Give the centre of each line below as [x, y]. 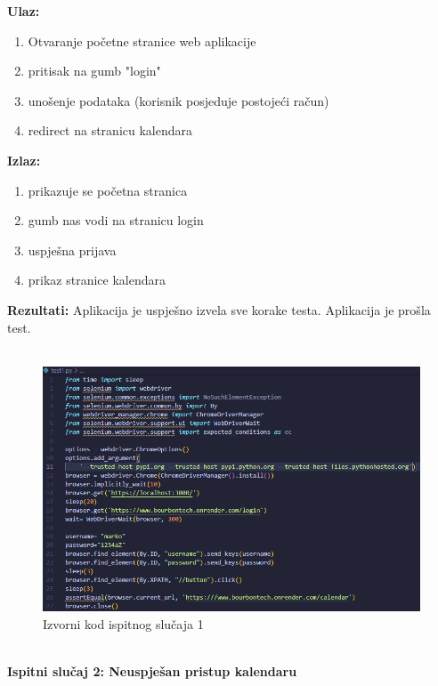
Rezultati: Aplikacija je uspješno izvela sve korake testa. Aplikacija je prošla [219, 309]
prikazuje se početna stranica [108, 190]
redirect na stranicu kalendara [110, 130]
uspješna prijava [72, 250]
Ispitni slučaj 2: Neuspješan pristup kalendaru [152, 671]
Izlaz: [24, 160]
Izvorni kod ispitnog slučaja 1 [123, 624]
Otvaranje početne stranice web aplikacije [142, 40]
